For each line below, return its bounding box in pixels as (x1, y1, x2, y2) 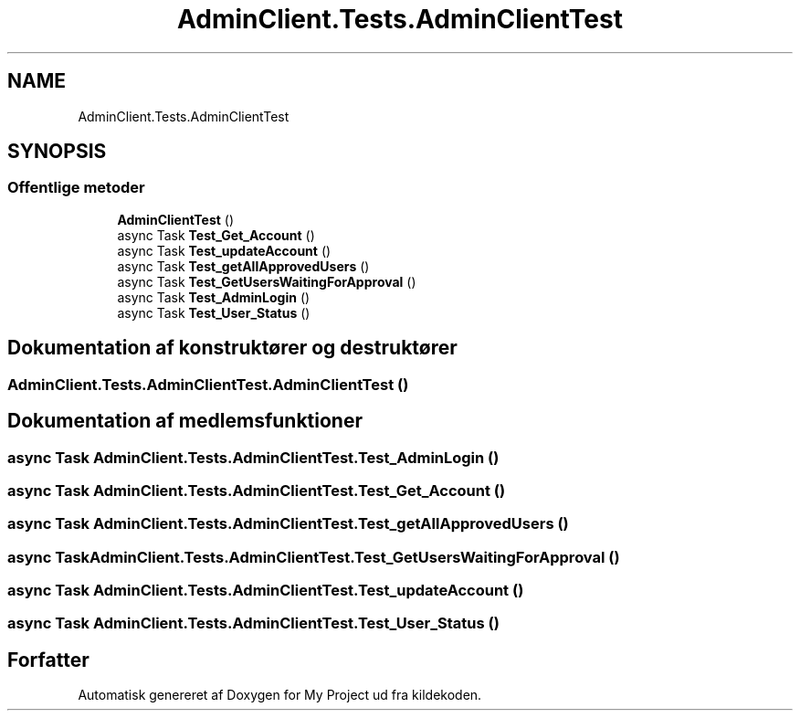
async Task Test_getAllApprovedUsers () (117, 258, 370, 274)
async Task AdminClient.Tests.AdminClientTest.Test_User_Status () (7, 614, 500, 633)
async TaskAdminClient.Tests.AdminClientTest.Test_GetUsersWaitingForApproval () (7, 547, 620, 566)
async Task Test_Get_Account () (117, 227, 315, 243)
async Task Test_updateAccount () (117, 242, 332, 259)
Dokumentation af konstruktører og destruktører (7, 336, 458, 360)
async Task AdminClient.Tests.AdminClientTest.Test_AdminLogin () (7, 448, 500, 467)
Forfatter (7, 648, 89, 671)
